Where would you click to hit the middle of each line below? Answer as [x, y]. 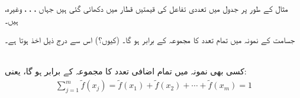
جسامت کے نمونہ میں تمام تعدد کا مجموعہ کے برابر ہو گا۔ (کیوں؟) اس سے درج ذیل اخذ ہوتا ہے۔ [150, 40]
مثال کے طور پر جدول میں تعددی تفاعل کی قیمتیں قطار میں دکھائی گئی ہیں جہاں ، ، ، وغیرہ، [146, 8]
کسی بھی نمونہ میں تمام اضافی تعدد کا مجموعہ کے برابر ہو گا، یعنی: [126, 71]
